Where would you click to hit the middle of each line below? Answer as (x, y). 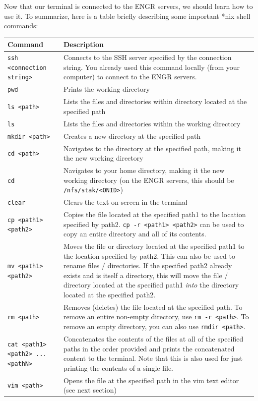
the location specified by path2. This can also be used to (149, 256)
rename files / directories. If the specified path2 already (148, 265)
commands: (21, 26)
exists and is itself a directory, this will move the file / (146, 275)
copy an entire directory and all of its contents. (135, 234)
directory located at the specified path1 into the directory (151, 285)
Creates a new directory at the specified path (132, 136)
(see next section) (90, 390)
